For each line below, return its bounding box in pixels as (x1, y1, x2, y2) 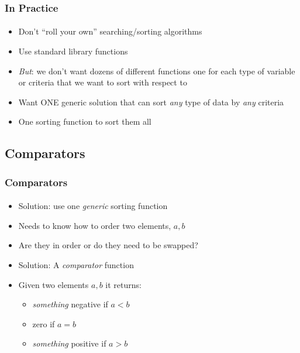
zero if (32, 317, 55, 330)
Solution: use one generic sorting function (18, 200, 168, 212)
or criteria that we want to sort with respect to (18, 76, 187, 88)
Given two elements (18, 278, 89, 290)
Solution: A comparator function (18, 259, 134, 270)
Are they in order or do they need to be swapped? (18, 239, 198, 251)
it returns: (105, 278, 142, 290)
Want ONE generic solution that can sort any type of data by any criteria (18, 95, 284, 108)
